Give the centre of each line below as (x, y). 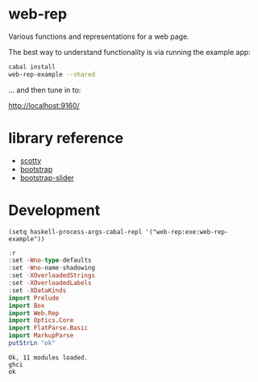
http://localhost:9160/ (44, 105)
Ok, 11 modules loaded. (48, 357)
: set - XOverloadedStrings (52, 275)
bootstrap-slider (47, 178)
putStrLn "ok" (32, 343)
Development (54, 210)
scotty (31, 160)
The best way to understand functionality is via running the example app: (130, 52)
